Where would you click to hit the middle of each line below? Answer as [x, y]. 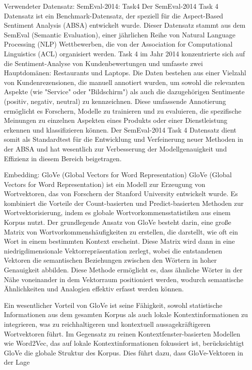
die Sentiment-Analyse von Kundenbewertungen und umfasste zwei [103, 63]
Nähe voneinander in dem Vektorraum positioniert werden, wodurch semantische [124, 279]
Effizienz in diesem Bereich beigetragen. [63, 158]
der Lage [17, 362]
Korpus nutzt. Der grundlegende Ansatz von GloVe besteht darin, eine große [118, 222]
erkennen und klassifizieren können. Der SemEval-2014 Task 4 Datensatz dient [120, 129]
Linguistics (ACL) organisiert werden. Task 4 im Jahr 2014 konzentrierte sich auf [125, 53]
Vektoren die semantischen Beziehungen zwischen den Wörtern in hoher [110, 260]
